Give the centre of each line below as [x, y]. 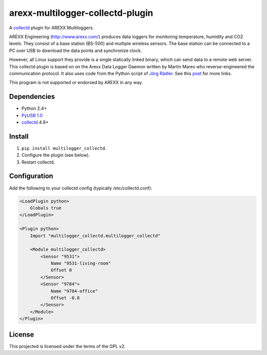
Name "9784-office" [74, 291]
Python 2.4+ [34, 108]
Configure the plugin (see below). [56, 155]
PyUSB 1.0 [32, 115]
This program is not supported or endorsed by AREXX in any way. [76, 83]
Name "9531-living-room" [81, 264]
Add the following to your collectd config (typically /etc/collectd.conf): [81, 188]
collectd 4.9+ [35, 122]
